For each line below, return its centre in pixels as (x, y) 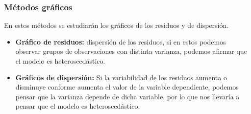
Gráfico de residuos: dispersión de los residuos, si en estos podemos (121, 41)
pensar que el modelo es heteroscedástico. (78, 106)
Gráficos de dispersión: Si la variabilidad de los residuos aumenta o (121, 77)
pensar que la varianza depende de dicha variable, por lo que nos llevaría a (127, 96)
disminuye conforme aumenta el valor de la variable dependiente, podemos (127, 87)
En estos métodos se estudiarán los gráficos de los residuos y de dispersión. (116, 25)
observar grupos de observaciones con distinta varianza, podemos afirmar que (131, 51)
